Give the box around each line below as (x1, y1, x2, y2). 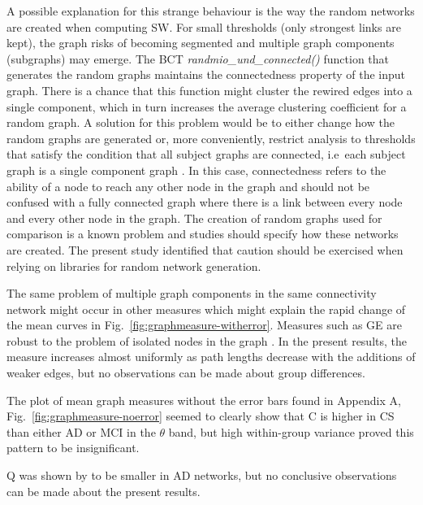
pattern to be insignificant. (6, 439, 140, 456)
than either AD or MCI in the (6, 423, 156, 440)
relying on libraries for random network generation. (6, 257, 261, 274)
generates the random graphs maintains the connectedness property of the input (6, 66, 405, 83)
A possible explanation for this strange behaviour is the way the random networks (6, 2, 415, 19)
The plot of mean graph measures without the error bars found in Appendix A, (6, 391, 401, 408)
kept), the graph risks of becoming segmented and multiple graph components (6, 34, 395, 51)
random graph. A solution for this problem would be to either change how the (6, 114, 395, 131)
